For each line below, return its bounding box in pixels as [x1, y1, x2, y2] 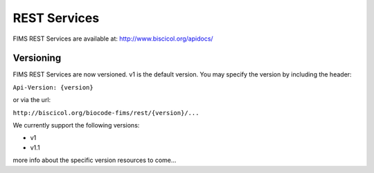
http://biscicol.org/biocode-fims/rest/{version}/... [12, 109, 199, 116]
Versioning [12, 52, 62, 64]
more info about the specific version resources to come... [12, 156, 177, 165]
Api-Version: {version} [12, 83, 93, 91]
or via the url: [12, 96, 51, 104]
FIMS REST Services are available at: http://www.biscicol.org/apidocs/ [12, 34, 214, 43]
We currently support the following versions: [12, 121, 140, 130]
